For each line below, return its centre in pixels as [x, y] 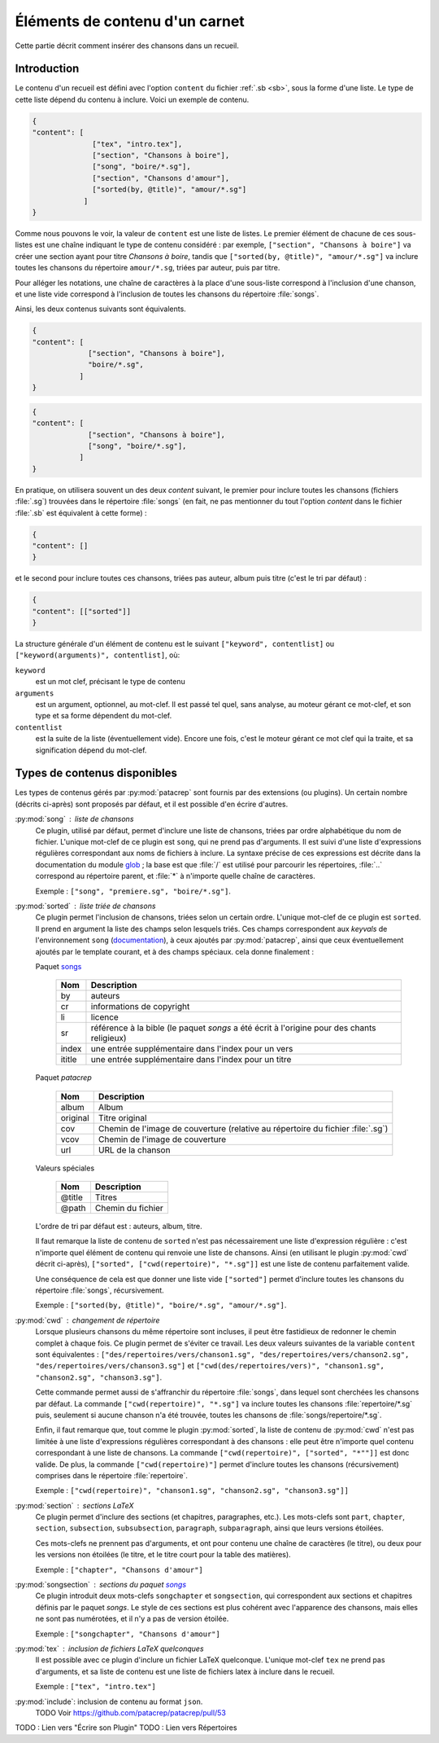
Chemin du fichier [129, 1208]
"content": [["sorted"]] [82, 611]
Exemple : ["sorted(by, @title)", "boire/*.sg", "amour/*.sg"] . [161, 1305]
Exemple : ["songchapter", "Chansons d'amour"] [128, 1634]
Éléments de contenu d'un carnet [130, 21]
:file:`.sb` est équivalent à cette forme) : [81, 512]
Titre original [122, 1117]
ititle [69, 1060]
